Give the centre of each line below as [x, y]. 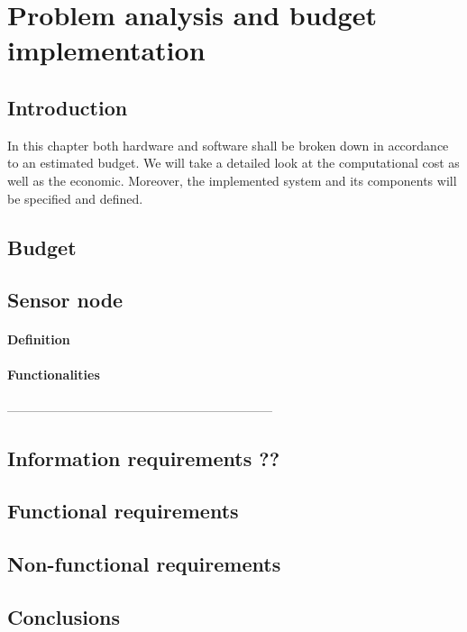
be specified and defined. [75, 198]
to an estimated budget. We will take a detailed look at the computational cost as [233, 163]
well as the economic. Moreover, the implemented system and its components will [232, 180]
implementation [106, 50]
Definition [39, 339]
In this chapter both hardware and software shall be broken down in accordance [228, 145]
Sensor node [65, 300]
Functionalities [54, 375]
